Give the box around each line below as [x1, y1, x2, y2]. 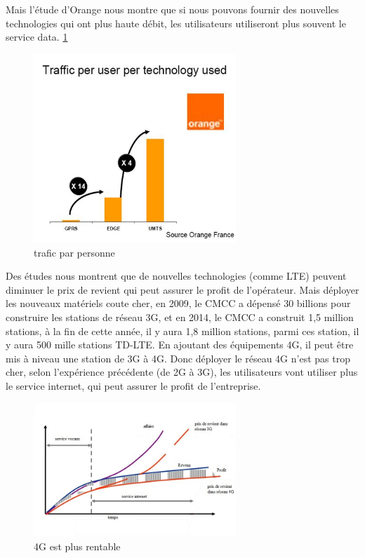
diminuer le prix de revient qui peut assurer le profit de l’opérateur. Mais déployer [6, 282, 359, 297]
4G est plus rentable [34, 538, 121, 553]
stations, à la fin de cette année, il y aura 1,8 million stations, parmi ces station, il [6, 323, 359, 338]
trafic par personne [34, 245, 115, 259]
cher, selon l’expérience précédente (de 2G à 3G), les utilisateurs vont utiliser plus [6, 365, 358, 379]
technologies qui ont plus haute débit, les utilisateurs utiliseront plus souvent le [6, 15, 346, 30]
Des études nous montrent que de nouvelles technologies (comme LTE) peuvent [6, 268, 347, 283]
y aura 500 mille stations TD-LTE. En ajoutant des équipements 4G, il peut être [6, 337, 354, 352]
